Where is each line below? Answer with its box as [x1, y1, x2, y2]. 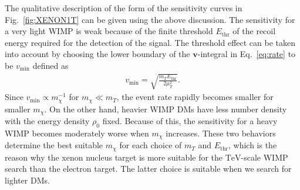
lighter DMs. [5, 174, 50, 186]
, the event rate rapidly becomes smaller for [116, 91, 274, 103]
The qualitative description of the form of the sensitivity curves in [5, 2, 242, 14]
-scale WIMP [241, 151, 288, 163]
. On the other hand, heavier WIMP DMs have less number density [44, 102, 287, 115]
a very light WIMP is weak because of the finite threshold [5, 25, 213, 37]
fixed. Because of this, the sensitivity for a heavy [102, 115, 278, 127]
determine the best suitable [5, 139, 103, 151]
